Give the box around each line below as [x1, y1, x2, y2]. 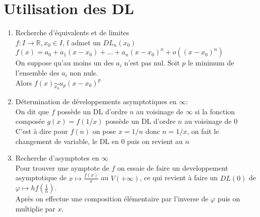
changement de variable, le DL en [15, 135, 119, 146]
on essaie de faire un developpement [117, 162, 228, 173]
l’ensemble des [15, 67, 59, 78]
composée [15, 116, 45, 126]
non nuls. [70, 67, 98, 78]
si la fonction [195, 106, 235, 116]
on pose [92, 125, 116, 136]
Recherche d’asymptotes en [15, 153, 99, 163]
